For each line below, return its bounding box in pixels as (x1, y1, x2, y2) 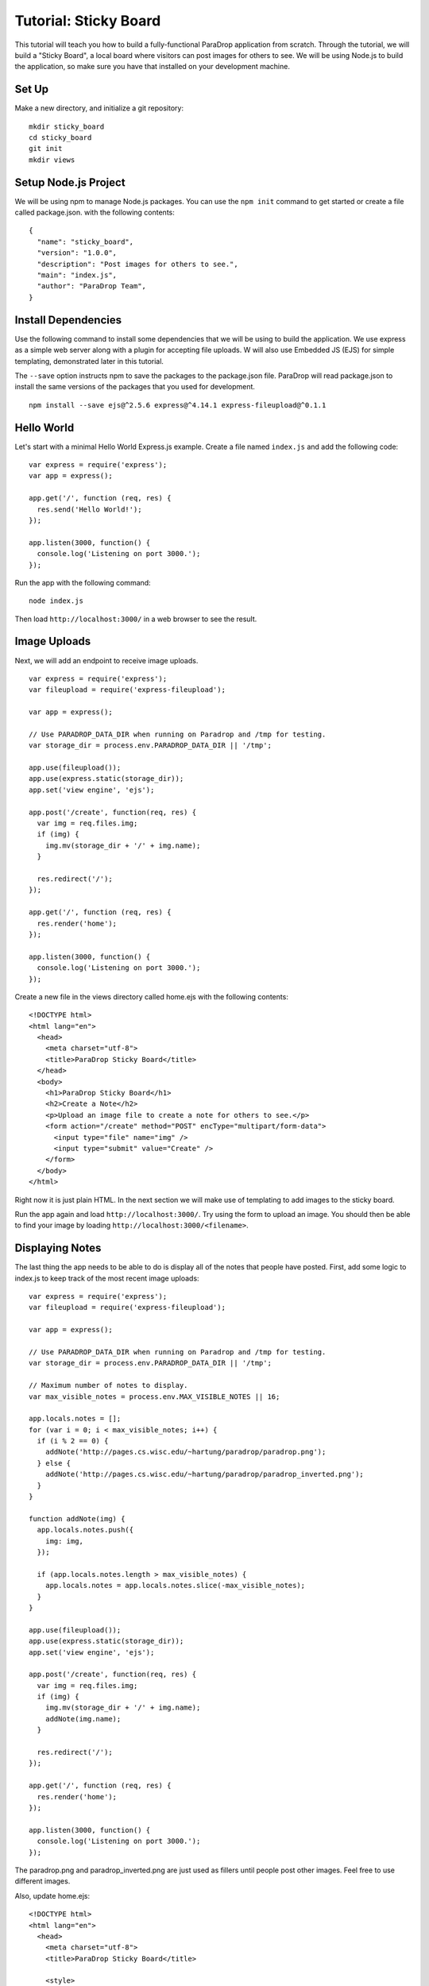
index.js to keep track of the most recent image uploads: (14, 1273, 199, 1283)
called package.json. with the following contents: (14, 207, 175, 218)
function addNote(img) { (29, 1514, 126, 1523)
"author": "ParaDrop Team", (37, 282, 147, 291)
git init (29, 144, 63, 153)
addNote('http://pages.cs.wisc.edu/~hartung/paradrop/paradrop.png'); (44, 1447, 327, 1457)
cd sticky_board (29, 133, 92, 142)
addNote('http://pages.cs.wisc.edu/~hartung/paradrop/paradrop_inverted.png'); (44, 1470, 365, 1479)
